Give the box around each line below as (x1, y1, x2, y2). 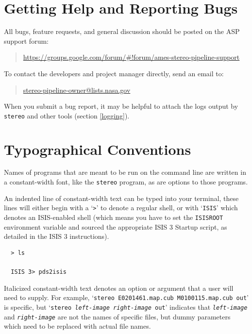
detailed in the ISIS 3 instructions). (4, 231, 109, 241)
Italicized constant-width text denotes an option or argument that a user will (4, 283, 234, 293)
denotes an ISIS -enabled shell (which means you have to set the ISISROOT (4, 212, 223, 222)
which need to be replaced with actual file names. (4, 321, 151, 331)
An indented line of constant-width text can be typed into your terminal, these (4, 193, 239, 203)
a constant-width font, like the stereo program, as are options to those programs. (4, 177, 248, 187)
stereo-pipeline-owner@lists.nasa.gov (23, 84, 131, 95)
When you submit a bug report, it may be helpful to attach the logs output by (4, 101, 238, 111)
